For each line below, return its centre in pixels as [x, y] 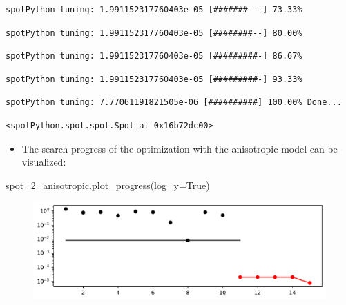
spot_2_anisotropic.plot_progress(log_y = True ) [108, 185]
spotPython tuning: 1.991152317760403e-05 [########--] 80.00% [154, 33]
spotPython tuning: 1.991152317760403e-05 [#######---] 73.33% [154, 10]
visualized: [44, 162]
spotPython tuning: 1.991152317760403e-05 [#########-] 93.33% [154, 79]
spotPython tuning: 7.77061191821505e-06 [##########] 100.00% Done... [174, 102]
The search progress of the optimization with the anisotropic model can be [180, 148]
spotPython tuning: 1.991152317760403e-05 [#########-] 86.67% [154, 56]
